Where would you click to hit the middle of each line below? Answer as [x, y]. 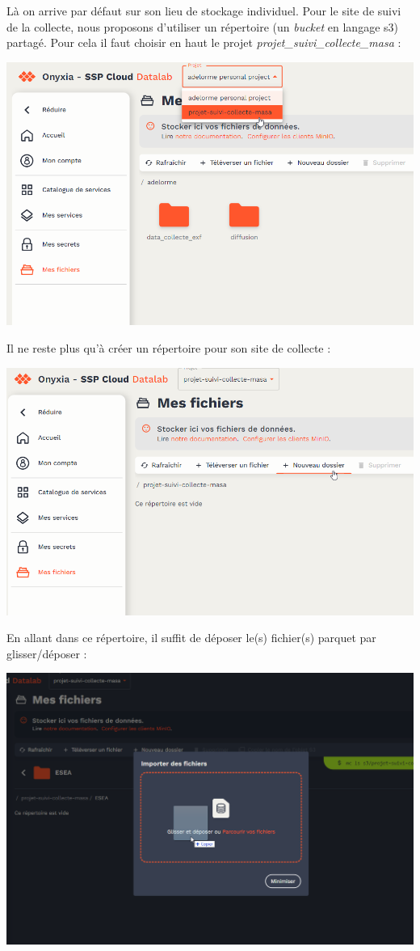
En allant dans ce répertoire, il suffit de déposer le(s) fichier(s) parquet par [191, 638]
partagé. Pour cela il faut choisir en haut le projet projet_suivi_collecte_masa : [204, 42]
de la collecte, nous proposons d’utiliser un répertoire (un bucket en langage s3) [202, 26]
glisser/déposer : [47, 653]
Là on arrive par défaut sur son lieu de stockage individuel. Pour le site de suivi [204, 11]
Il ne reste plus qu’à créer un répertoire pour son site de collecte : [169, 348]
